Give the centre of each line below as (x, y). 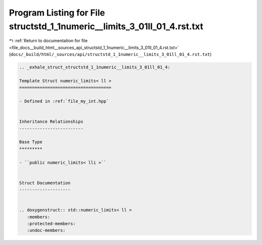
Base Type (31, 142)
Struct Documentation (45, 183)
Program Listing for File (57, 13)
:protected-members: (51, 224)
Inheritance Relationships (51, 122)
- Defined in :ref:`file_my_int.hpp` (64, 101)
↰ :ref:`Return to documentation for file (48, 41)
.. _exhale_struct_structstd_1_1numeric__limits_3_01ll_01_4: (95, 67)
